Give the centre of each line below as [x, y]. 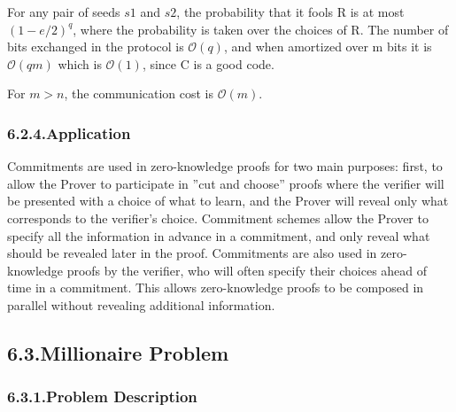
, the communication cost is [139, 93]
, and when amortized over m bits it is [328, 47]
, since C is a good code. [208, 63]
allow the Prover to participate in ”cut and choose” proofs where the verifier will [226, 183]
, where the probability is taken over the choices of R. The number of [261, 29]
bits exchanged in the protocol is [96, 47]
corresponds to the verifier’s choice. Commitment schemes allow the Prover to [218, 218]
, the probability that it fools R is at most [290, 12]
